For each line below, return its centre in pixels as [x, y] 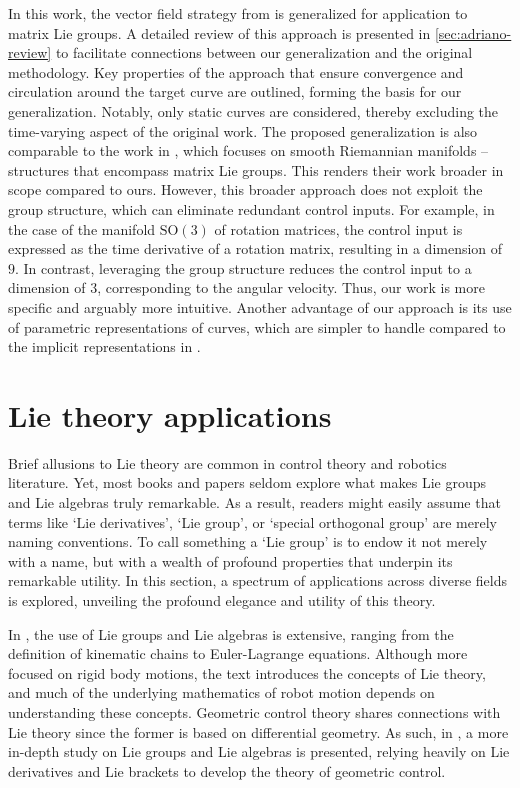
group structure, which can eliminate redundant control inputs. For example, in [251, 208]
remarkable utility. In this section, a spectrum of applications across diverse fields [257, 580]
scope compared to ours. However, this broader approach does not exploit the [245, 189]
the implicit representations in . [104, 346]
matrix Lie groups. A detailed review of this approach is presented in [219, 32]
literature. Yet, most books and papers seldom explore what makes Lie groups [247, 482]
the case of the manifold [82, 228]
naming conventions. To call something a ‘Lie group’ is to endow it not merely [248, 541]
